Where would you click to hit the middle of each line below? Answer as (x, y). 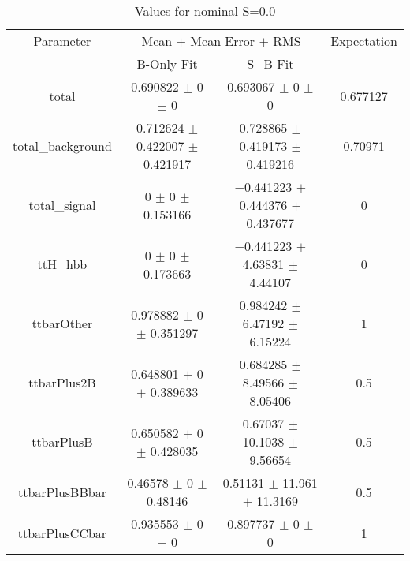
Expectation (364, 41)
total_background (62, 146)
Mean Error (223, 41)
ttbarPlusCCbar (62, 533)
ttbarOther (62, 323)
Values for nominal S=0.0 (205, 11)
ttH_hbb (62, 264)
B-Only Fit (167, 64)
